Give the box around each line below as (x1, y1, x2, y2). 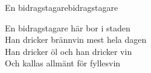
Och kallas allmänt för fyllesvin (5, 57, 121, 69)
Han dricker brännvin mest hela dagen (5, 33, 147, 46)
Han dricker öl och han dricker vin (5, 45, 132, 57)
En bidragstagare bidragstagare (5, 1, 118, 13)
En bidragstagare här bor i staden (5, 21, 130, 34)
